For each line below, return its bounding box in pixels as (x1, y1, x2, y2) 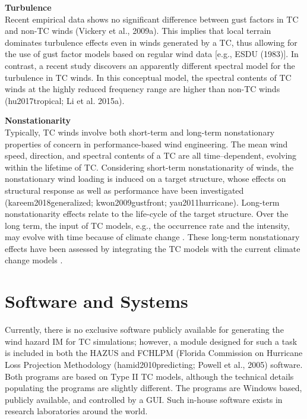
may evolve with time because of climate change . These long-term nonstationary (5, 231, 300, 243)
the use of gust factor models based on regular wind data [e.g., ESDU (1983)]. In (5, 48, 299, 60)
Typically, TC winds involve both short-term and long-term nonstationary (5, 125, 275, 138)
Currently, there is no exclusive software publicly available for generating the (5, 323, 284, 336)
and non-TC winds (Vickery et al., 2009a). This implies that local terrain (5, 24, 271, 37)
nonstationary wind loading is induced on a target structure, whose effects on (5, 172, 286, 185)
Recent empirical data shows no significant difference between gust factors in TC (5, 12, 299, 25)
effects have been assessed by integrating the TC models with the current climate (5, 242, 300, 254)
